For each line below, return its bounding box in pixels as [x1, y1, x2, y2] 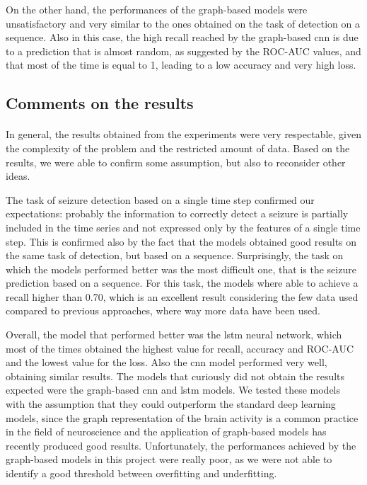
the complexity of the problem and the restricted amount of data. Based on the [6, 140, 350, 155]
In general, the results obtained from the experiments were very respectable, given [6, 127, 361, 142]
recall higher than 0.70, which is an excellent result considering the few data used [6, 289, 359, 304]
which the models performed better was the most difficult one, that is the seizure [6, 261, 356, 276]
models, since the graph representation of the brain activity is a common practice [6, 410, 359, 425]
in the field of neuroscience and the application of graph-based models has [6, 424, 327, 439]
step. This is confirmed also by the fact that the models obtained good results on [6, 234, 357, 249]
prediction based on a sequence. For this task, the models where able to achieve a [6, 275, 359, 290]
